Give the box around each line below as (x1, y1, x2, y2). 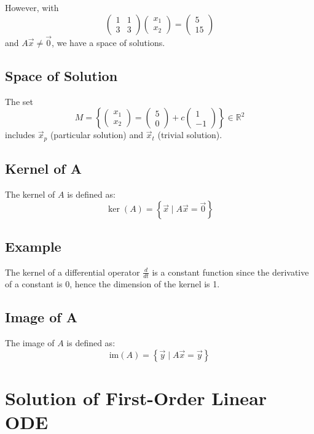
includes (5, 128, 36, 141)
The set (5, 95, 33, 107)
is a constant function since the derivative (152, 265, 309, 278)
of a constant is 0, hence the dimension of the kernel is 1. (5, 277, 220, 290)
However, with (5, 1, 59, 14)
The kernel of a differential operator (5, 265, 140, 278)
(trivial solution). (157, 128, 222, 141)
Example (5, 236, 61, 255)
